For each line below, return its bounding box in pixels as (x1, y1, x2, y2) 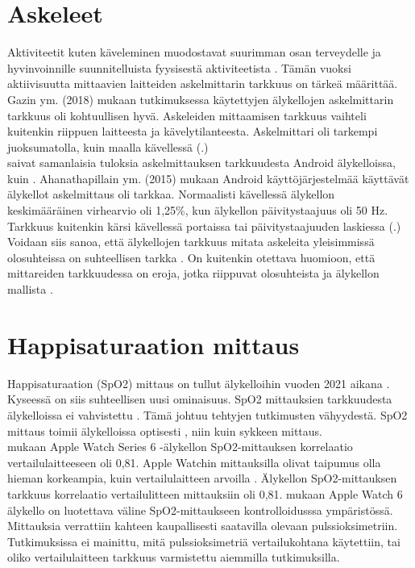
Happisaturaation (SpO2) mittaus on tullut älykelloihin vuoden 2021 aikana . (7, 374, 390, 391)
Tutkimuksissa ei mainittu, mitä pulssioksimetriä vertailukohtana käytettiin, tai (7, 532, 400, 549)
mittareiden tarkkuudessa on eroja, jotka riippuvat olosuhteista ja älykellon (7, 265, 380, 282)
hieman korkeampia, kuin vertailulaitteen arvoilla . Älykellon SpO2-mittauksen (7, 470, 397, 487)
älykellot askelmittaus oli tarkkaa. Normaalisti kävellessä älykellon (7, 186, 335, 203)
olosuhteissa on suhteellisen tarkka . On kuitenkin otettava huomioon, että (7, 248, 376, 265)
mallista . (7, 281, 53, 298)
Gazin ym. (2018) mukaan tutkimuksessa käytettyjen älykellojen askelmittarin (7, 90, 394, 107)
